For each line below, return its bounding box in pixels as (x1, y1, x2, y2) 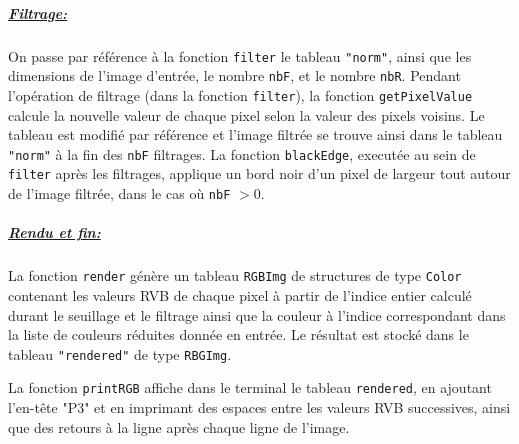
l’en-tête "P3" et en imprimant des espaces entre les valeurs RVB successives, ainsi (8, 397, 511, 417)
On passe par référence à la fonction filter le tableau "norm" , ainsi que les (8, 45, 472, 66)
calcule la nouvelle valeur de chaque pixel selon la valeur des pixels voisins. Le (8, 104, 485, 125)
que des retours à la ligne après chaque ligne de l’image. (8, 416, 350, 437)
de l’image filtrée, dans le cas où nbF (8, 183, 231, 204)
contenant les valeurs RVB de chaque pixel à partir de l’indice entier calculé (8, 284, 472, 305)
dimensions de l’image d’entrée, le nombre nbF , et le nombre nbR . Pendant (8, 65, 461, 86)
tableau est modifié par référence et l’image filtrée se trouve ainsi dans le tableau (8, 124, 503, 145)
